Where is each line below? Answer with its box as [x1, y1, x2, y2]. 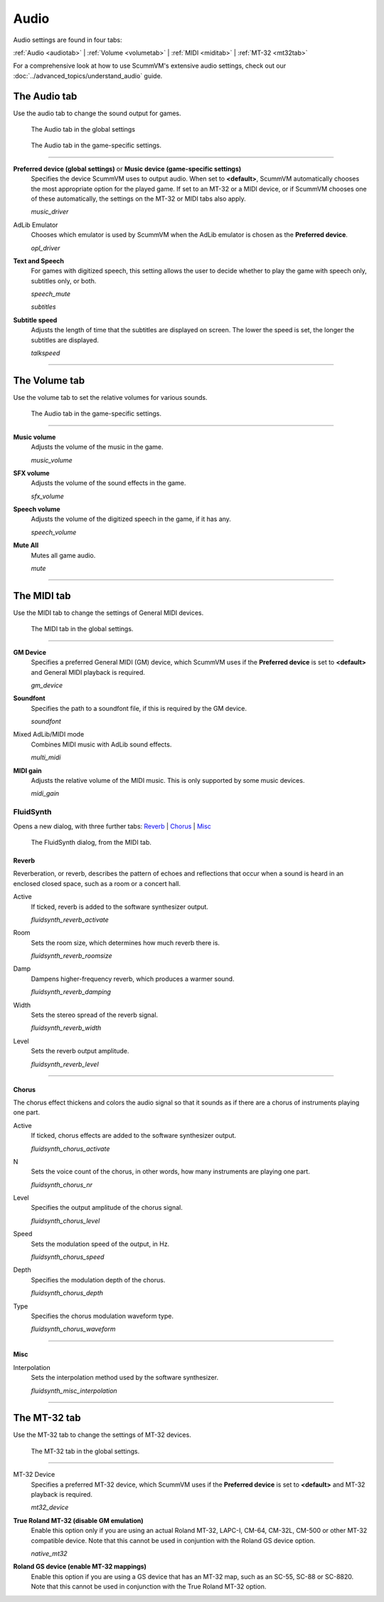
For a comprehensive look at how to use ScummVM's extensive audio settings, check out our [13, 61, 287, 70]
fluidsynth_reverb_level [31, 1060, 99, 1068]
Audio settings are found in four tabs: [13, 36, 122, 44]
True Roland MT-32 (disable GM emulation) [13, 1516, 144, 1524]
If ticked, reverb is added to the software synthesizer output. [31, 902, 209, 911]
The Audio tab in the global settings [31, 125, 135, 134]
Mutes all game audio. [31, 551, 96, 559]
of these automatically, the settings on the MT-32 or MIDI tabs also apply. [31, 194, 246, 203]
